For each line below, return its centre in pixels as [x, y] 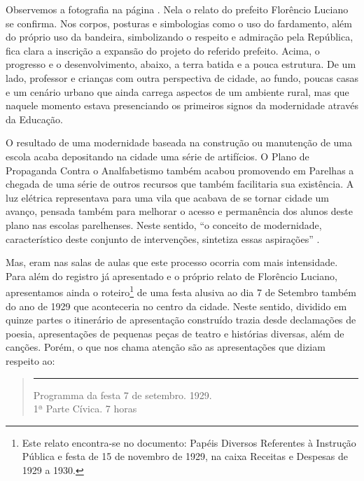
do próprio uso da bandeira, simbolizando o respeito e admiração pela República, [180, 37]
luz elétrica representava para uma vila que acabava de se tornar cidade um [167, 197]
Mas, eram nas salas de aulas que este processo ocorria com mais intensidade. [172, 262]
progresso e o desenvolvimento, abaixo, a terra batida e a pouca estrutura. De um [181, 64]
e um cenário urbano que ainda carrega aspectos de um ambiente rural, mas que [177, 91]
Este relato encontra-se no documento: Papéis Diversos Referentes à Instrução [189, 442]
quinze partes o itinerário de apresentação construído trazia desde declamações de [181, 320]
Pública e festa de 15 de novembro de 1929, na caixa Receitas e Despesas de [185, 456]
